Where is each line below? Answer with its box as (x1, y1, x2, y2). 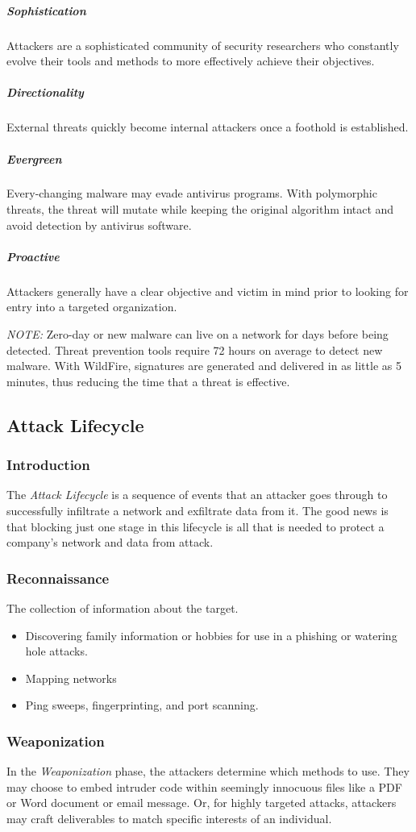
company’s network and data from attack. (6, 534, 214, 551)
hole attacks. (25, 643, 88, 659)
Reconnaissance (6, 568, 110, 588)
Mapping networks (25, 669, 117, 686)
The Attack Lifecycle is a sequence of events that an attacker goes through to (6, 486, 388, 503)
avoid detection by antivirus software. (6, 216, 192, 233)
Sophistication (6, 2, 86, 19)
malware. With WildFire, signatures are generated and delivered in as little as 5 (6, 357, 401, 374)
